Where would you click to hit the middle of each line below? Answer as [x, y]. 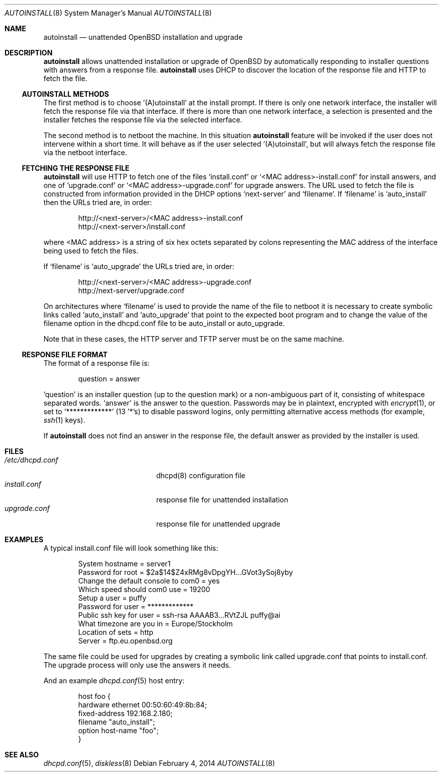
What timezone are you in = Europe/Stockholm [155, 624]
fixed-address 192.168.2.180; [125, 713]
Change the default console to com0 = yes [149, 581]
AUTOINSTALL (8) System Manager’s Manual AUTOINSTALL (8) [108, 13]
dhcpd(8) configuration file [201, 475]
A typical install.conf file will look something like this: [131, 548]
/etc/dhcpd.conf [31, 460]
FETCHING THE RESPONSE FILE [76, 168]
